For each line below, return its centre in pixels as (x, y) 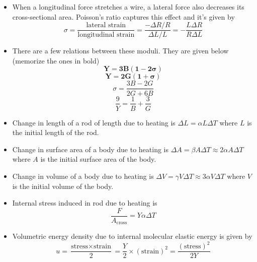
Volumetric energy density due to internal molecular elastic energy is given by (132, 236)
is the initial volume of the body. (63, 186)
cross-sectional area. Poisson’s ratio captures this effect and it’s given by (123, 16)
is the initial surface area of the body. (98, 159)
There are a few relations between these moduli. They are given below (120, 51)
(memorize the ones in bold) (56, 60)
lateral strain (106, 25)
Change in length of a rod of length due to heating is (94, 122)
